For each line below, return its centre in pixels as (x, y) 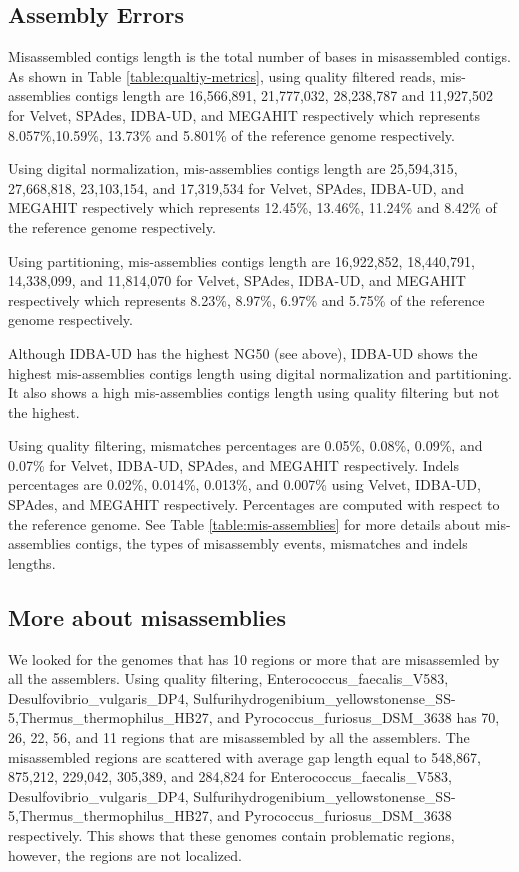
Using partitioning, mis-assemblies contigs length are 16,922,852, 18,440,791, (241, 260)
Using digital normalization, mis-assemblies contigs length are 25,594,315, (233, 168)
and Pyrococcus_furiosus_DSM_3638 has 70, (358, 717)
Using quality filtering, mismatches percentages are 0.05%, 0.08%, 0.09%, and (245, 445)
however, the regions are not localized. (125, 854)
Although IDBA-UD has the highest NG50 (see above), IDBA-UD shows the (243, 352)
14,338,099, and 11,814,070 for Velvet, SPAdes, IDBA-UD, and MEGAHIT (237, 280)
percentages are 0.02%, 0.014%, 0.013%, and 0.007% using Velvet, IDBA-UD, (244, 484)
